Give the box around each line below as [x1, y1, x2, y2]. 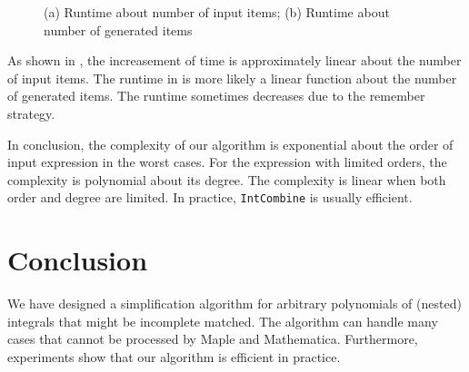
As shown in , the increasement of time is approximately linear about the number [7, 51, 462, 70]
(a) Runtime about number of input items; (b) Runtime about [44, 3, 390, 21]
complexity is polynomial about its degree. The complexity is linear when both [7, 170, 446, 189]
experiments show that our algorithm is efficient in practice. [7, 347, 341, 366]
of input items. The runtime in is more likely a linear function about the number [7, 68, 457, 87]
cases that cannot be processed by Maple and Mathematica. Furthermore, [7, 329, 418, 348]
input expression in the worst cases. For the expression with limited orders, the [7, 152, 447, 171]
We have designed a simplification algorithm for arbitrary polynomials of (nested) [7, 294, 462, 313]
